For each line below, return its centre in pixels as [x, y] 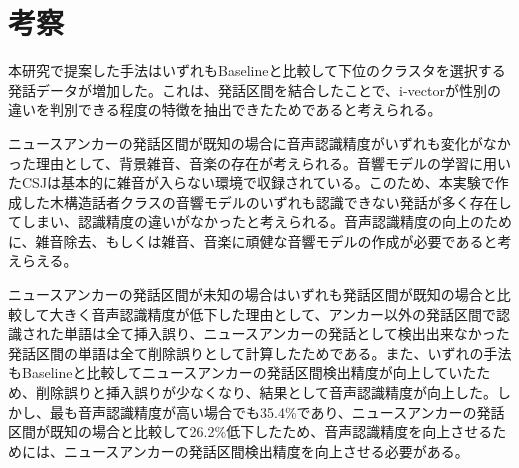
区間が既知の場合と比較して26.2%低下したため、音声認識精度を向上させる [250, 431]
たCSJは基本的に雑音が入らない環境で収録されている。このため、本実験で [251, 182]
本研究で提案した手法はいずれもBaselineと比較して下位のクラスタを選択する [257, 70]
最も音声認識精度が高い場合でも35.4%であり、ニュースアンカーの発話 [277, 411]
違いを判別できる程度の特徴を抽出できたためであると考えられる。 [225, 109]
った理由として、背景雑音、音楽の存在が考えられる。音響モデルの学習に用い [259, 162]
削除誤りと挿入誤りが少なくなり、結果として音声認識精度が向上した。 [266, 392]
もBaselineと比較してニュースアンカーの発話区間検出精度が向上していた [242, 372]
